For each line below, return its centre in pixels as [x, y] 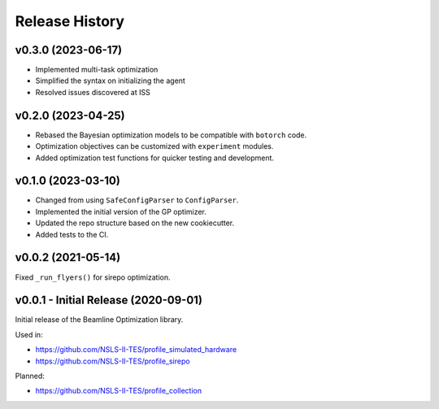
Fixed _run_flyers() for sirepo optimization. [93, 277]
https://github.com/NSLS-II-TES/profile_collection [119, 391]
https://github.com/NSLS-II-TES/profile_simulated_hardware [136, 350]
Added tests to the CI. [72, 234]
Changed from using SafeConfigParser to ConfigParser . [137, 200]
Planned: [30, 376]
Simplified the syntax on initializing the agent [111, 80]
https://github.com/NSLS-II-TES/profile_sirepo [113, 361]
